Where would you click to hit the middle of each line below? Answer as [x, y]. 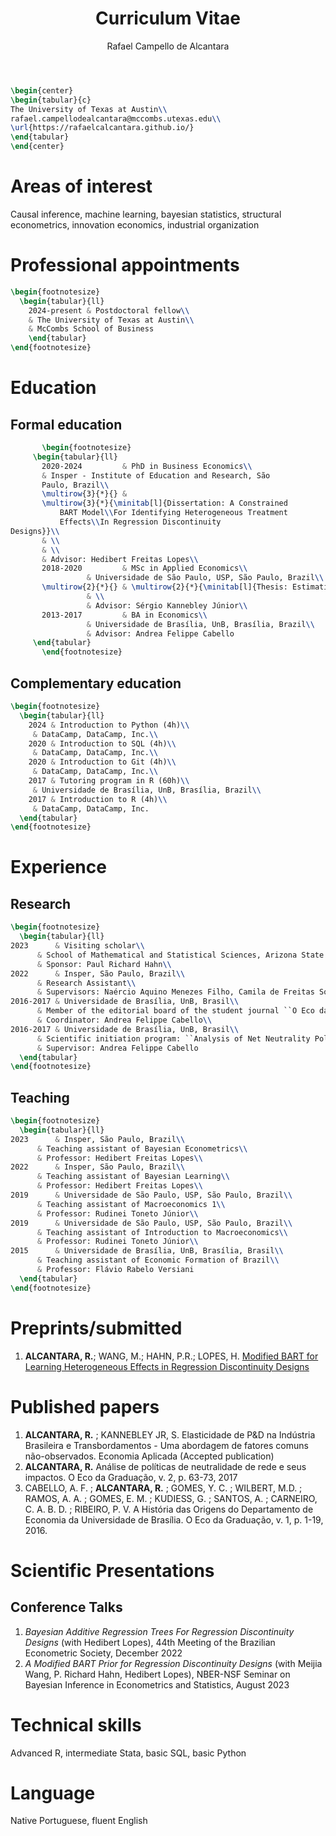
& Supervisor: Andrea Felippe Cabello [117, 1048]
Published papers [85, 1406]
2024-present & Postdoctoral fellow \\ [109, 310]
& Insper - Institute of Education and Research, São [156, 475]
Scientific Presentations [112, 1570]
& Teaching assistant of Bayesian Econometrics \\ [142, 1148]
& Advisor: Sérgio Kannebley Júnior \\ [167, 605]
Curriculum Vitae [168, 18]
